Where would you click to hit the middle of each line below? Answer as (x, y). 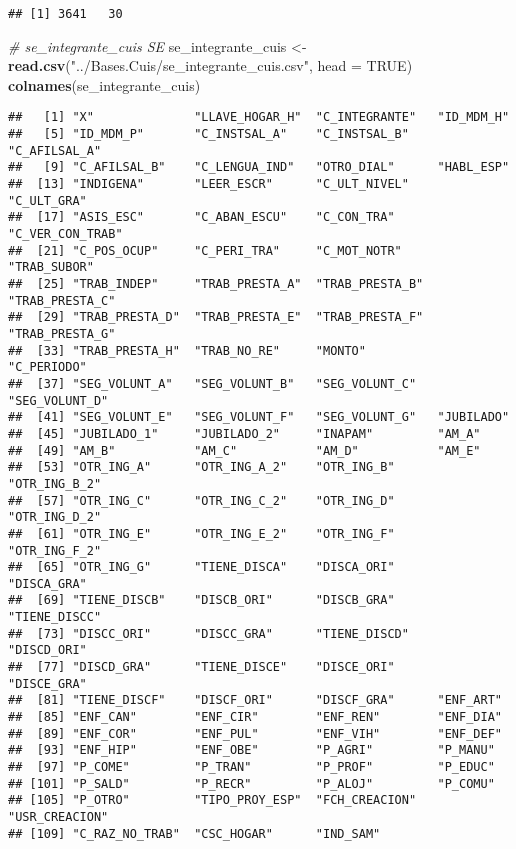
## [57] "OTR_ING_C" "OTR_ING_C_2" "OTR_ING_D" (201, 500)
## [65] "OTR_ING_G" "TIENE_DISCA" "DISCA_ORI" (201, 567)
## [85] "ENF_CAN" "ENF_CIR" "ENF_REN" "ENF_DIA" (255, 717)
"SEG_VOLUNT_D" (58, 400)
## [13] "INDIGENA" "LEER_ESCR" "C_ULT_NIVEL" (208, 184)
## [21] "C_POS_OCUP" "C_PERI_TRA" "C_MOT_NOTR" (205, 250)
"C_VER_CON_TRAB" (65, 234)
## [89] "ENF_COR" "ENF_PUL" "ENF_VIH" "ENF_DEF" (255, 733)
